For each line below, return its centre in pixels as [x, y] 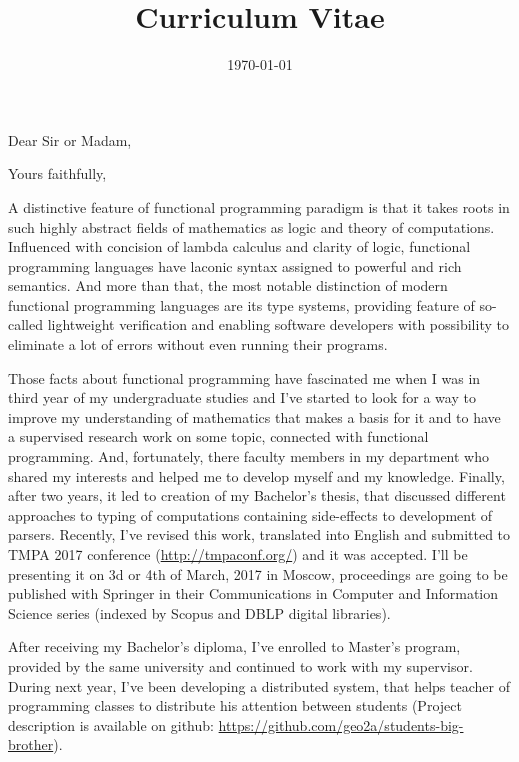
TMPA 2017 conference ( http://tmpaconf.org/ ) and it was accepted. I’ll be [238, 554]
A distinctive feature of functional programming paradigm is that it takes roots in [259, 206]
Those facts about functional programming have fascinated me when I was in [244, 377]
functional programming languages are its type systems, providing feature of [241, 304]
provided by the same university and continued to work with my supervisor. [240, 665]
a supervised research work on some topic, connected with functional [218, 436]
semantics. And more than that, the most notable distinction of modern [228, 285]
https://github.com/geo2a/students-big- [341, 724]
